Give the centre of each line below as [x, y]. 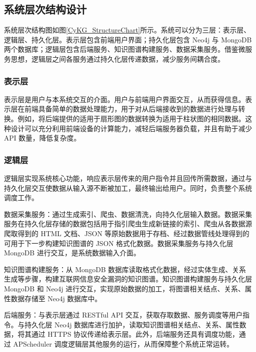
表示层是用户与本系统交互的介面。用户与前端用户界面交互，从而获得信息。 [125, 99]
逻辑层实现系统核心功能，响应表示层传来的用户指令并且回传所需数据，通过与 [128, 178]
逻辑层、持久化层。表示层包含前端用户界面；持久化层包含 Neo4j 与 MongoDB [128, 39]
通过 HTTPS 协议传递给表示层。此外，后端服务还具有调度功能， [135, 334]
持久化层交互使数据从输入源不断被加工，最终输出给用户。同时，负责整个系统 [128, 188]
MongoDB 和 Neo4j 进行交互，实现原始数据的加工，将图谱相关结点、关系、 [125, 288]
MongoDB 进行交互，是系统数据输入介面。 [72, 253]
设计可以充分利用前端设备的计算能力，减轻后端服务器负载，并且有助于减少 [131, 128]
